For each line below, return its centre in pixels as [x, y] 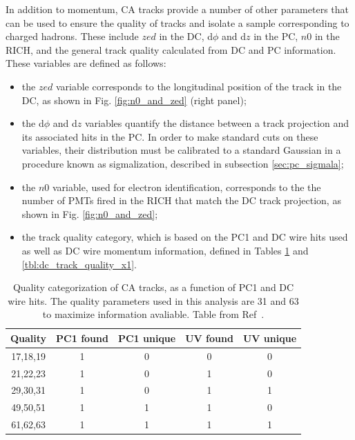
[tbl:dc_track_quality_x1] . [79, 264]
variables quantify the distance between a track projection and [217, 123]
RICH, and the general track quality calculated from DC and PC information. [171, 49]
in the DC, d [186, 36]
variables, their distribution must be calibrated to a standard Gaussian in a [181, 150]
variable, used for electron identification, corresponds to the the [186, 187]
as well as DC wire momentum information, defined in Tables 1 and [165, 250]
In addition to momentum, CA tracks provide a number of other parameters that [177, 9]
